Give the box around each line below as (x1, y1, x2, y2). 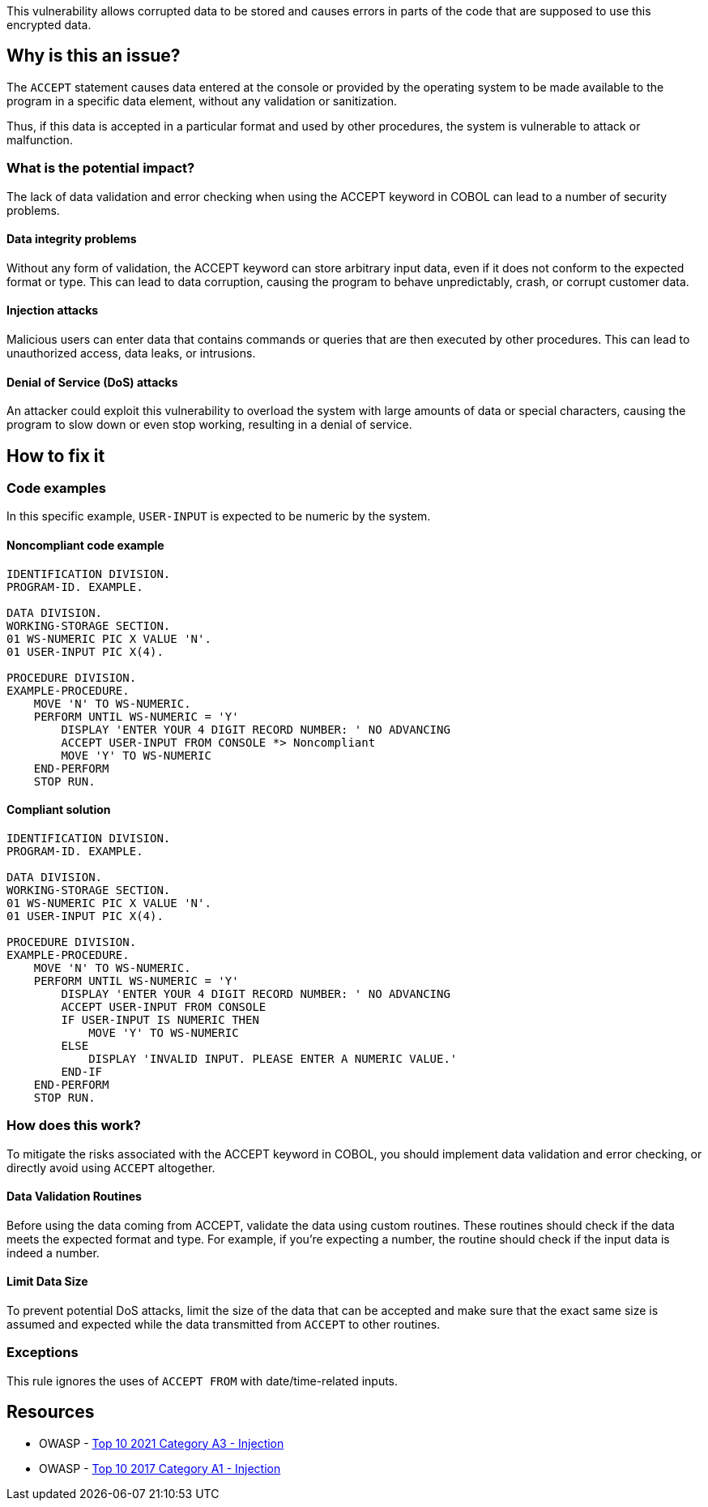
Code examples (6, 480, 107, 497)
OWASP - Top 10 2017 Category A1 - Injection (39, 1461, 281, 1475)
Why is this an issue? (6, 45, 181, 66)
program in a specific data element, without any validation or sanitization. (6, 93, 398, 108)
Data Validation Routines (6, 1189, 142, 1204)
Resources (6, 1402, 95, 1423)
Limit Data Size (6, 1274, 88, 1289)
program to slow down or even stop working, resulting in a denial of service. (6, 417, 412, 432)
